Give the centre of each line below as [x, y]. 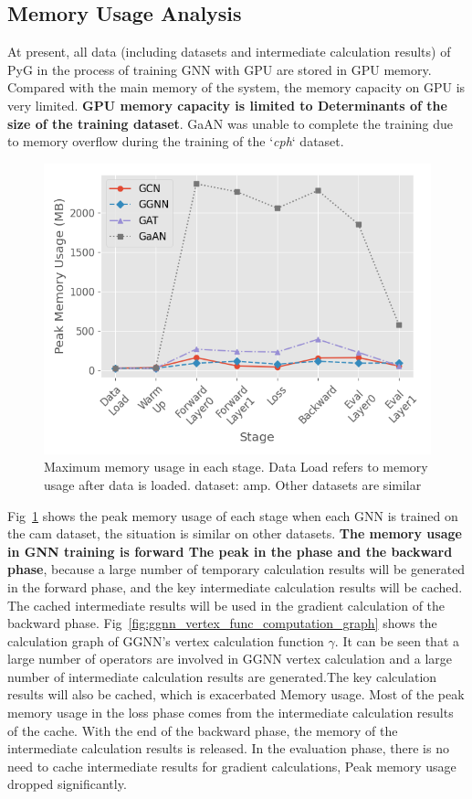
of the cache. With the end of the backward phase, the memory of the [203, 730]
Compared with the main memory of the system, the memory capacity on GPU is [236, 87]
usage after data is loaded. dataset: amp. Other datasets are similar [233, 484]
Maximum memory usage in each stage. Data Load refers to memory [236, 467]
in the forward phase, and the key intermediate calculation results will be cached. [235, 586]
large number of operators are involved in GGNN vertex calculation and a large [230, 659]
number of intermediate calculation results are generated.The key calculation [222, 676]
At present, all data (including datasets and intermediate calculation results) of [229, 52]
